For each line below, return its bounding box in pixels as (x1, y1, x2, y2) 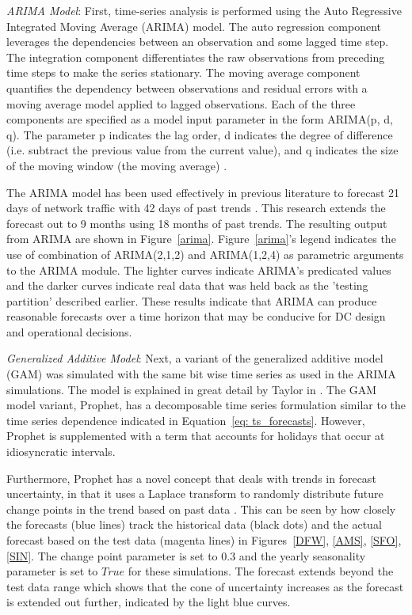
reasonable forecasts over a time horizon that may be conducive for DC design (6, 308, 386, 325)
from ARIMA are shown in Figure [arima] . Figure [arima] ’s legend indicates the (6, 230, 396, 247)
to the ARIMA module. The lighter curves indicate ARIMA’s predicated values (6, 261, 391, 278)
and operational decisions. (6, 323, 132, 340)
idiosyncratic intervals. (6, 443, 116, 460)
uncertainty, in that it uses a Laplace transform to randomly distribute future (6, 485, 383, 502)
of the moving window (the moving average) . (6, 157, 227, 173)
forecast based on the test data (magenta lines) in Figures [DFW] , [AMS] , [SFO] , (6, 532, 402, 548)
